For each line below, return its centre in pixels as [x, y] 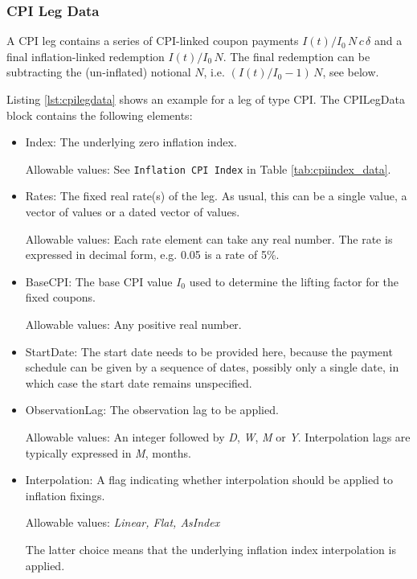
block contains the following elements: [100, 115]
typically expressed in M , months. [108, 452]
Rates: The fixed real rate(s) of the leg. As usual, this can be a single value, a [216, 196]
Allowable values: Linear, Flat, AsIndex [123, 522]
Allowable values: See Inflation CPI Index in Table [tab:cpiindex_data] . [208, 168]
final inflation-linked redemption [86, 56]
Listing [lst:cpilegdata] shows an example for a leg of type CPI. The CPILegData [206, 99]
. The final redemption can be [296, 56]
